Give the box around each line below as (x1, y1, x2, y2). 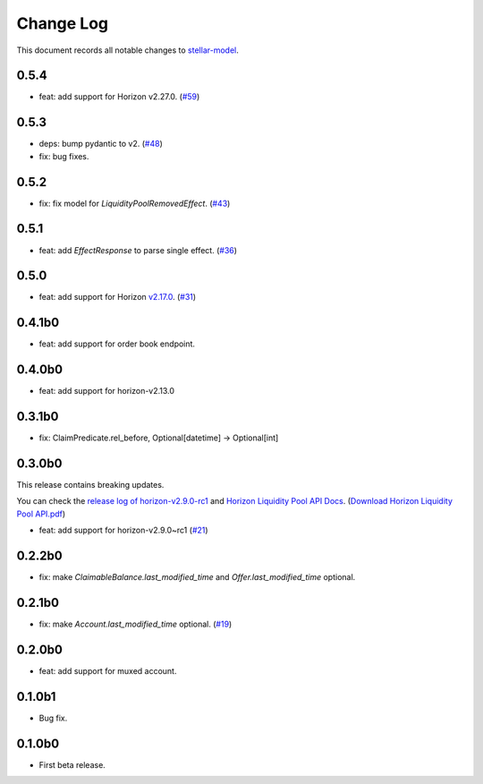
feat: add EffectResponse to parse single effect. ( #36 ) (38, 244, 237, 255)
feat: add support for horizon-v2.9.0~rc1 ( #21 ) (38, 524, 209, 536)
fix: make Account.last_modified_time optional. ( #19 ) (38, 618, 233, 630)
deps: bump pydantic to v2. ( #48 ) (38, 139, 163, 149)
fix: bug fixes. (38, 150, 89, 161)
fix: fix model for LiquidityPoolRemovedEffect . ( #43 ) (38, 198, 231, 209)
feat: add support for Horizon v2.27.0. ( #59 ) (38, 91, 200, 102)
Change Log (16, 13, 109, 33)
